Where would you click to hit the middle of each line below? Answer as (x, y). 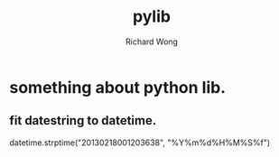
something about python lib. (118, 87)
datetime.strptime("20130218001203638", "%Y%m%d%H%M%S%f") (140, 143)
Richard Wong (152, 42)
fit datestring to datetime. (83, 120)
